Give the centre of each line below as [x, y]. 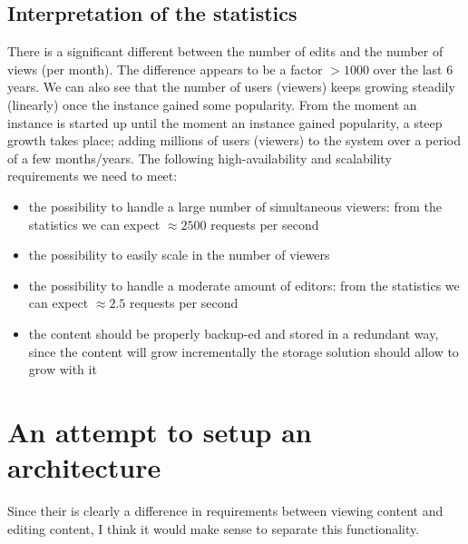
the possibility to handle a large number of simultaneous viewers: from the [235, 206]
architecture [84, 467]
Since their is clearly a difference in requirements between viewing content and [225, 511]
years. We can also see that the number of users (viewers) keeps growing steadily [231, 87]
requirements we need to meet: [93, 176]
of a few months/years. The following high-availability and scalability [200, 158]
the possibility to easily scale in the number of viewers [179, 255]
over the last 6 [413, 69]
